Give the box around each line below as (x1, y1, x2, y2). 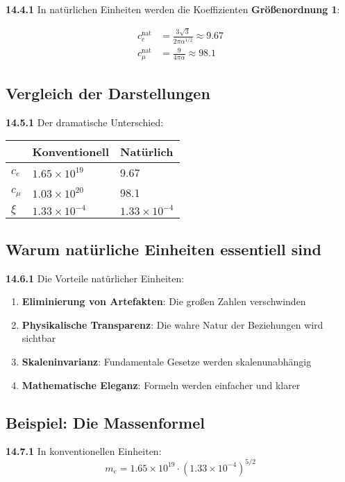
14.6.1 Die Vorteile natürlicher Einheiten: (6, 270, 185, 285)
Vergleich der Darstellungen (6, 83, 210, 104)
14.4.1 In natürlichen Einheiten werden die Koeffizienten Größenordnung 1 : (6, 2, 340, 16)
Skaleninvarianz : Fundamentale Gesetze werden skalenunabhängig (22, 354, 312, 369)
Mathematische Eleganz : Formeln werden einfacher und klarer (22, 377, 301, 392)
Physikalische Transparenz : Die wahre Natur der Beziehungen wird (22, 317, 323, 332)
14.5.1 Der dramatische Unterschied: (6, 114, 164, 129)
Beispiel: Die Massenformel (6, 411, 205, 433)
